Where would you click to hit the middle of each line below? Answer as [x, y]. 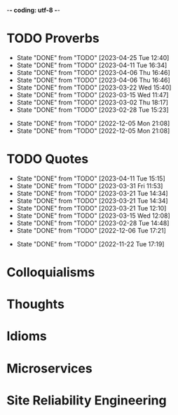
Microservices [49, 368]
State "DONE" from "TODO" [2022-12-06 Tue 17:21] [91, 230]
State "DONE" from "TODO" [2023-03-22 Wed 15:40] [94, 87]
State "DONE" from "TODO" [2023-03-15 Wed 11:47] [93, 94]
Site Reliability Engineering [87, 400]
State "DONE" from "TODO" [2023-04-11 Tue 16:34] [92, 65]
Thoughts [35, 304]
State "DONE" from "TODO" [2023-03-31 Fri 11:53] [90, 185]
